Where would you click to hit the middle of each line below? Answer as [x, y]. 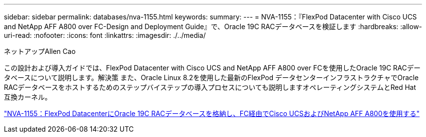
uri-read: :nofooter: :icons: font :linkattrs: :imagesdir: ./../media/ [105, 35]
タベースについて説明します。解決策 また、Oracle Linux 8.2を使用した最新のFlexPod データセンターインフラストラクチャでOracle [211, 77]
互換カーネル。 [28, 97]
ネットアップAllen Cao [40, 51]
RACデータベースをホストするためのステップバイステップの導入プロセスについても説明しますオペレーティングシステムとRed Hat [210, 87]
